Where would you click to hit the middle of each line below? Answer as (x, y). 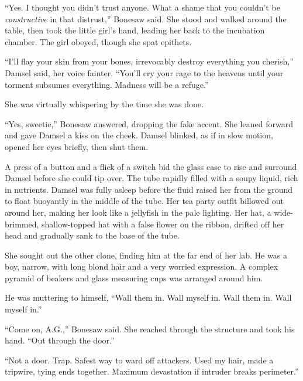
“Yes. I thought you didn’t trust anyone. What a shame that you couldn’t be (142, 7)
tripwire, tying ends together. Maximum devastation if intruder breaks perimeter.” (152, 371)
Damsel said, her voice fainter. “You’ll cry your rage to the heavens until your (144, 72)
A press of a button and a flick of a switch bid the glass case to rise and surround (151, 166)
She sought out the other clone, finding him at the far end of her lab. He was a (146, 255)
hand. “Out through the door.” (60, 340)
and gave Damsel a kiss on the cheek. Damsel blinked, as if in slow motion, (139, 135)
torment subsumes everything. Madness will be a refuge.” (107, 84)
